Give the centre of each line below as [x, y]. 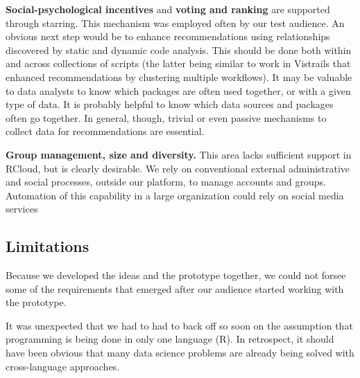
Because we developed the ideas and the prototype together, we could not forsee [176, 275]
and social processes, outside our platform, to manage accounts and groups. [166, 182]
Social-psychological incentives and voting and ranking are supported [168, 9]
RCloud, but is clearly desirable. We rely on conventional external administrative [178, 168]
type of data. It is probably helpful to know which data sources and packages [170, 104]
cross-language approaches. [63, 366]
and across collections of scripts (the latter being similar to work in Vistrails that [178, 63]
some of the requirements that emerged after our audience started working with [175, 288]
